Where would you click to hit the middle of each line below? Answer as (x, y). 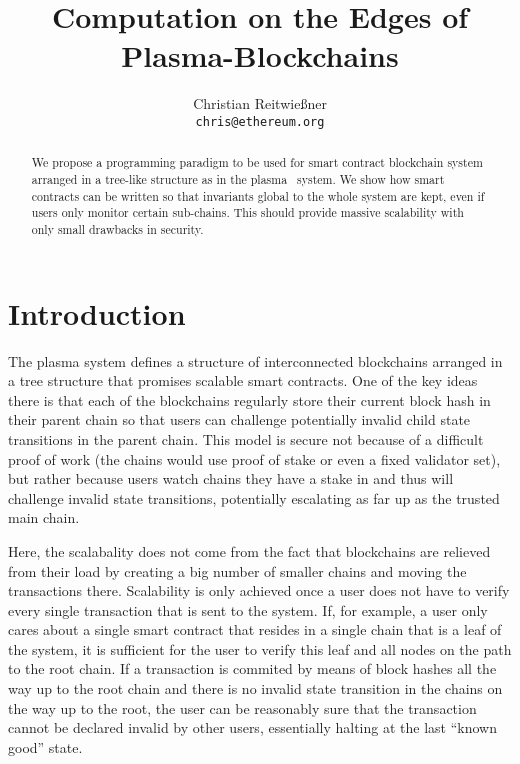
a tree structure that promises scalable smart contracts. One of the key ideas (243, 380)
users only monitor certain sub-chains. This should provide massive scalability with (247, 212)
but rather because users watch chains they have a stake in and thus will (231, 478)
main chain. (44, 517)
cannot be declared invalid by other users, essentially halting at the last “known (252, 727)
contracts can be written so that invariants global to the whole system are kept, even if (258, 195)
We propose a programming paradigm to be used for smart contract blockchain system (257, 162)
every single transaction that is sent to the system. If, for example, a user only (248, 609)
